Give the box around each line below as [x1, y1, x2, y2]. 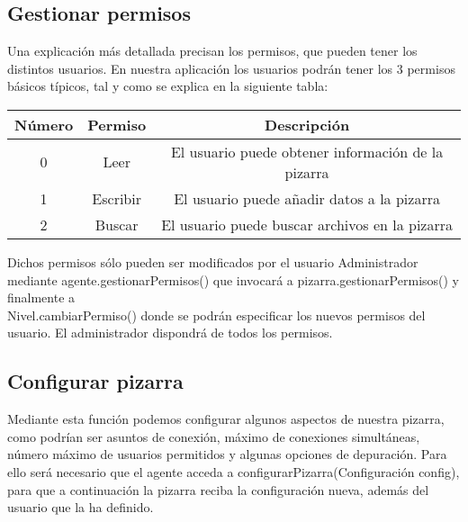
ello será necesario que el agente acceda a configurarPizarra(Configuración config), [7, 462, 460, 481]
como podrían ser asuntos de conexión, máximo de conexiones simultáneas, [7, 427, 420, 445]
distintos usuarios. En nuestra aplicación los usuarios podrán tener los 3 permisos [7, 58, 455, 77]
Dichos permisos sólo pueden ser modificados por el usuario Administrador [7, 252, 418, 271]
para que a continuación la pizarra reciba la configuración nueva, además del [7, 480, 429, 499]
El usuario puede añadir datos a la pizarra [174, 187, 440, 209]
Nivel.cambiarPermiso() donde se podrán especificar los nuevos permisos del [7, 305, 426, 324]
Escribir [92, 187, 141, 209]
